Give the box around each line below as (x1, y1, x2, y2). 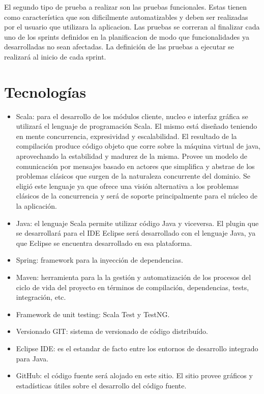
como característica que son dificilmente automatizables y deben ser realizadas (4, 11, 248, 22)
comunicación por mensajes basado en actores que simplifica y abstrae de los (16, 160, 255, 171)
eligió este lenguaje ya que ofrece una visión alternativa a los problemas (16, 180, 239, 191)
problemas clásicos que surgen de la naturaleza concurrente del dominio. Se (16, 171, 250, 181)
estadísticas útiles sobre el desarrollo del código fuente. (16, 380, 187, 390)
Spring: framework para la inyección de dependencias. (16, 255, 183, 265)
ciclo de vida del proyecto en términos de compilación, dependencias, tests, (16, 282, 249, 292)
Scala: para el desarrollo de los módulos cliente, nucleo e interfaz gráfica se (16, 110, 248, 121)
